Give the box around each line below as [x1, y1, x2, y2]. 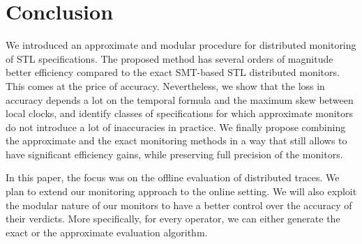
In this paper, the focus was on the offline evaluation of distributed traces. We [6, 170, 340, 185]
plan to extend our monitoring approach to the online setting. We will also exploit [6, 184, 357, 199]
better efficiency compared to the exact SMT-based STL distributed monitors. [6, 65, 340, 79]
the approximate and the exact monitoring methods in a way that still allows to [6, 133, 347, 148]
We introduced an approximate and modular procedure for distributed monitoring [6, 38, 356, 52]
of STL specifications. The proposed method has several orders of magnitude [6, 51, 333, 66]
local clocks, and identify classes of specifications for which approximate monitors [6, 106, 354, 121]
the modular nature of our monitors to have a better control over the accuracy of [6, 197, 352, 212]
